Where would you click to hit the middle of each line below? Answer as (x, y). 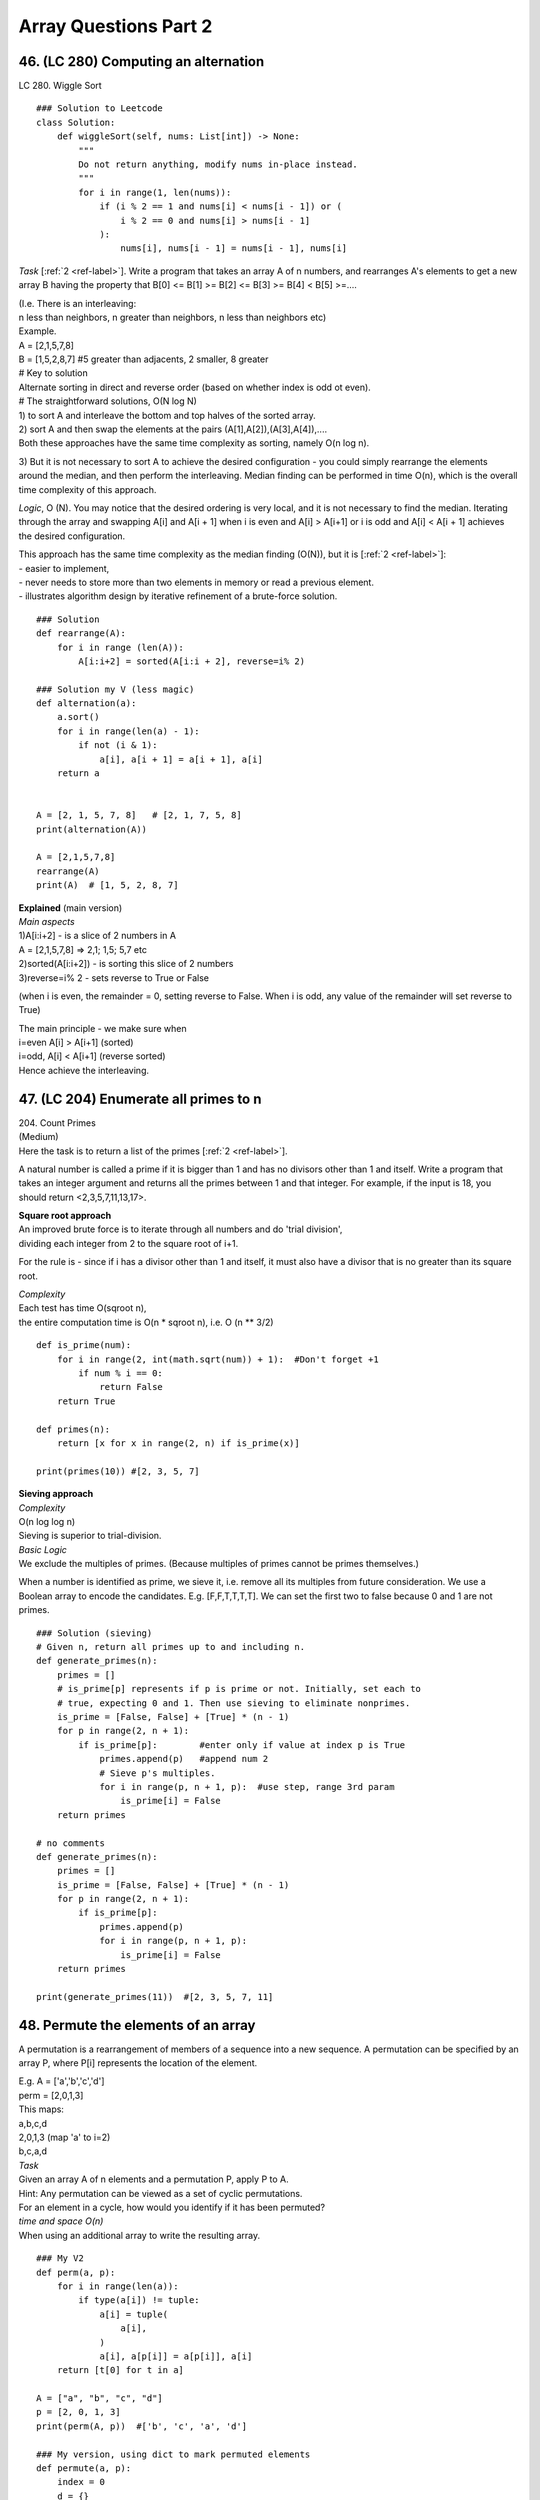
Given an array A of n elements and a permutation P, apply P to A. (153, 2179)
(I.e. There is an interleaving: (77, 303)
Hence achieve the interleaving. (84, 1070)
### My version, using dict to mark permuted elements (173, 2454)
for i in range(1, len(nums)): (155, 192)
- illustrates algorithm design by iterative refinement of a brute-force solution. (178, 596)
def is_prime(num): (84, 1345)
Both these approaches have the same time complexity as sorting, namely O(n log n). (194, 443)
